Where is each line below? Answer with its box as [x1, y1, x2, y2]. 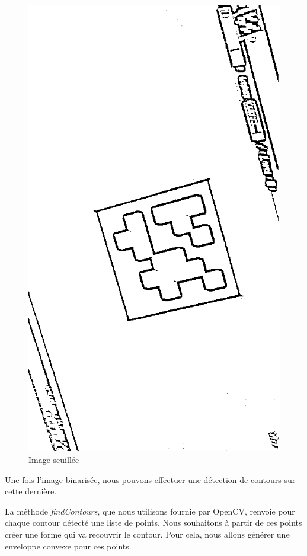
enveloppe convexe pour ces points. [5, 539, 132, 552]
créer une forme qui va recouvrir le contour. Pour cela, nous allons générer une [5, 528, 290, 540]
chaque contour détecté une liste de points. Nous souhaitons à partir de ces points [5, 516, 302, 529]
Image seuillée [28, 453, 79, 466]
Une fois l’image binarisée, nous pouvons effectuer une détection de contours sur [5, 473, 296, 485]
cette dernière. [5, 485, 57, 497]
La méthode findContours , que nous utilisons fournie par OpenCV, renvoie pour [5, 504, 295, 517]
